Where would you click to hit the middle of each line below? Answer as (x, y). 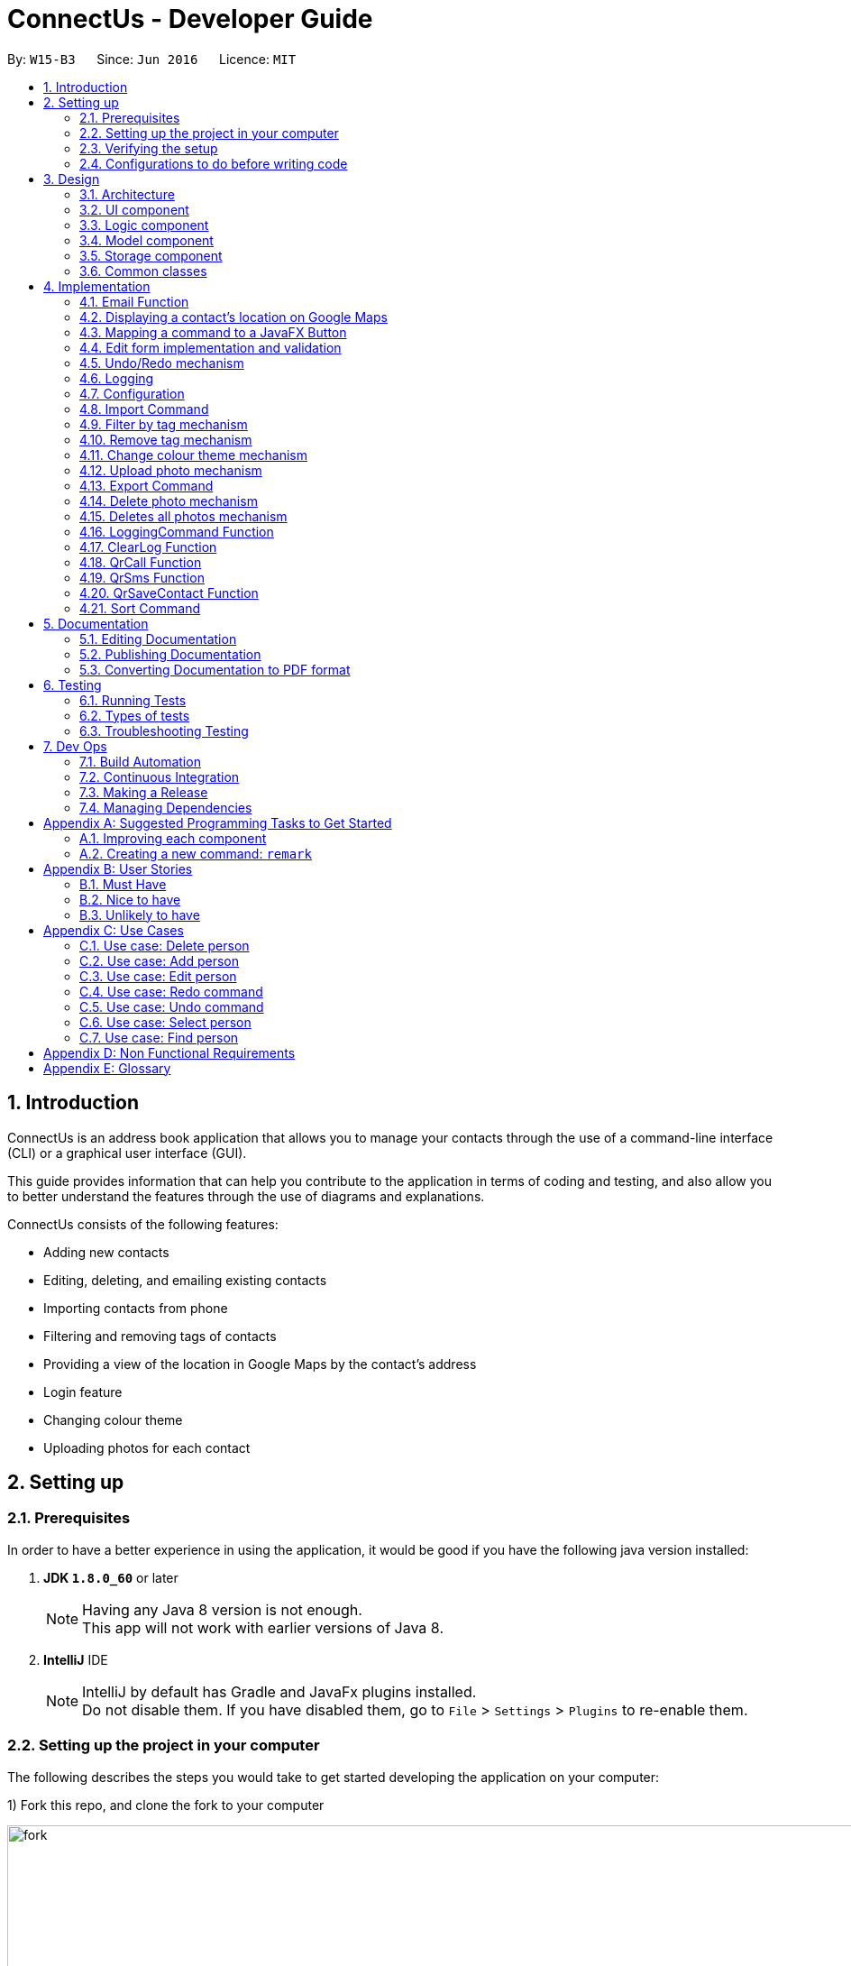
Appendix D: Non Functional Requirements (169, 1052)
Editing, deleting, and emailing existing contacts (185, 1280)
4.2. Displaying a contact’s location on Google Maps (233, 317)
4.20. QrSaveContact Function (169, 593)
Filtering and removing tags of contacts (160, 1336)
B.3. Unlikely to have (140, 914)
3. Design (72, 179)
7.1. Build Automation (140, 761)
